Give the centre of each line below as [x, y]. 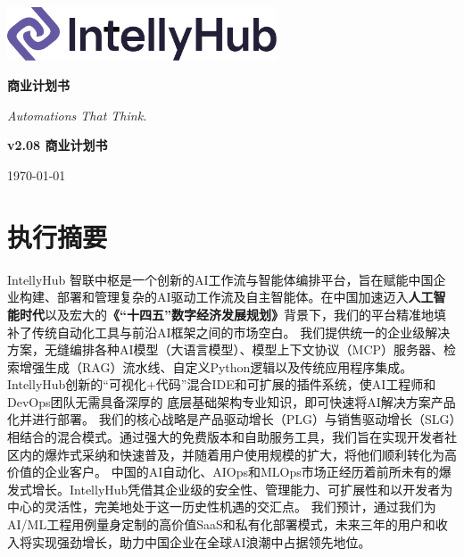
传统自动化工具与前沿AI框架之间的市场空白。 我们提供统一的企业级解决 [241, 332]
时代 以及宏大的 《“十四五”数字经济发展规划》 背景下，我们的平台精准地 [226, 314]
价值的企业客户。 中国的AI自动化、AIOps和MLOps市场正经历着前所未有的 [223, 472]
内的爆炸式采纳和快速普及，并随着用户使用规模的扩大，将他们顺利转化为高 [238, 454]
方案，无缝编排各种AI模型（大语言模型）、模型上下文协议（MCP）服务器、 [226, 349]
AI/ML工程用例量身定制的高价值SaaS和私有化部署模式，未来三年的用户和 [221, 524]
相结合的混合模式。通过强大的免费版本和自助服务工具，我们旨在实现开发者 [226, 437]
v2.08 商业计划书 [58, 145]
